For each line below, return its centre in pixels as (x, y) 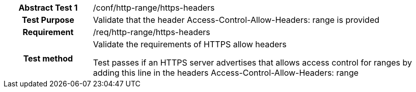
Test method (48, 58)
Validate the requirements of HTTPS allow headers (190, 44)
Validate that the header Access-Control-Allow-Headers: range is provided (236, 20)
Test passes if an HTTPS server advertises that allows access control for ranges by (253, 63)
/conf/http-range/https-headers (154, 8)
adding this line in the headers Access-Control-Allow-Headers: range (226, 73)
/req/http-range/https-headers (151, 32)
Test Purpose (48, 20)
